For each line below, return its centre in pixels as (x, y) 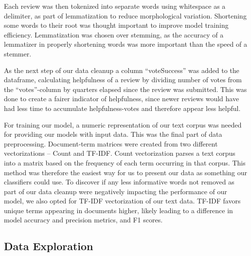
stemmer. (18, 53)
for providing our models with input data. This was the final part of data (113, 134)
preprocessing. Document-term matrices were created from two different (111, 143)
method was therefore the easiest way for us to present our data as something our (126, 172)
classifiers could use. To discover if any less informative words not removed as (119, 182)
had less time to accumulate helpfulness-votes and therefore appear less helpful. (122, 108)
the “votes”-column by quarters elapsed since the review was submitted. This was (125, 89)
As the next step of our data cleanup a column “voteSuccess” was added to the (122, 70)
